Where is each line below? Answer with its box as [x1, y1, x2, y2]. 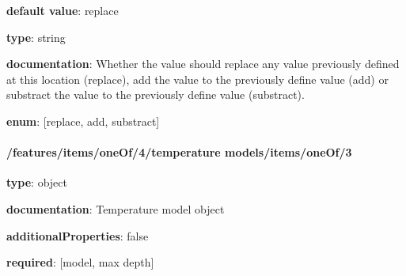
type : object [6, 174, 67, 191]
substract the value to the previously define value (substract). [6, 86, 305, 103]
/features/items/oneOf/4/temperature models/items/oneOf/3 [6, 144, 352, 161]
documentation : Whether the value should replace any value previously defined [6, 55, 400, 72]
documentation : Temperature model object [6, 200, 225, 217]
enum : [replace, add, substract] [6, 112, 160, 129]
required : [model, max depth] [6, 254, 154, 270]
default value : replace [6, 2, 119, 18]
